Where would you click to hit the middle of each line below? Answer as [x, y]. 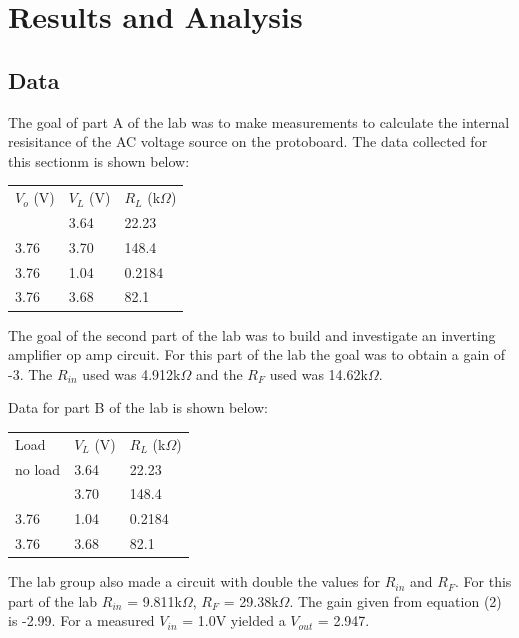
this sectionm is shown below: [99, 160]
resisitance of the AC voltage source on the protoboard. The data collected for [248, 141]
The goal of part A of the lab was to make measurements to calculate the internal [259, 121]
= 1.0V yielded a [234, 620]
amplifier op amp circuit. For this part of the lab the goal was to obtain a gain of [257, 354]
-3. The [30, 373]
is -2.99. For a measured [81, 620]
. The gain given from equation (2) [395, 600]
